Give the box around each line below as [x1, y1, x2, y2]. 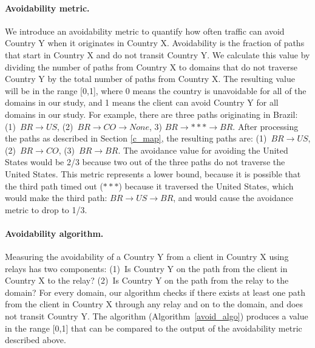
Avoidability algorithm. [5, 227, 104, 239]
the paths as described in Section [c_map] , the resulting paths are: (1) [5, 132, 267, 145]
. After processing [232, 120, 299, 132]
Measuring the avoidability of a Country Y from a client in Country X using [5, 250, 289, 263]
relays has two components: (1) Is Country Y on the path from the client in [5, 262, 288, 275]
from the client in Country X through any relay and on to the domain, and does [5, 298, 303, 310]
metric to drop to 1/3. [5, 203, 87, 216]
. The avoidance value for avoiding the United [118, 143, 288, 156]
